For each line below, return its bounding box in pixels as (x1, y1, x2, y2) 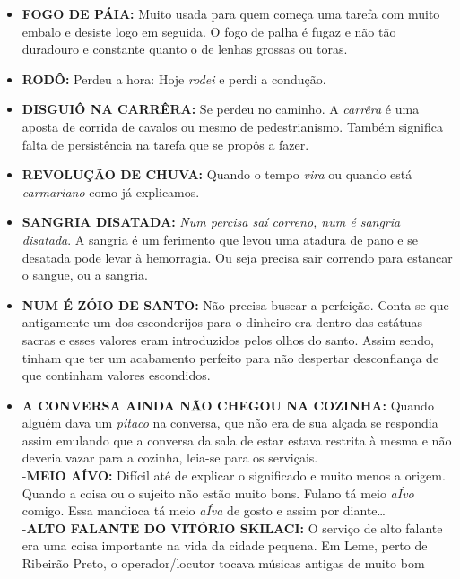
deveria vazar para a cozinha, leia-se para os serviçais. (22, 448, 318, 467)
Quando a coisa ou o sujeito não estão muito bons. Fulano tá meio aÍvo (22, 483, 414, 502)
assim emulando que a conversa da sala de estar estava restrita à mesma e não (22, 430, 452, 449)
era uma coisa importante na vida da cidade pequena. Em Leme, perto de (22, 536, 428, 555)
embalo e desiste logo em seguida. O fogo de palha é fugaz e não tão (22, 22, 396, 40)
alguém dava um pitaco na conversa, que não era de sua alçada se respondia (22, 413, 438, 432)
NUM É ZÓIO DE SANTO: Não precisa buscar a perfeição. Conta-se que (22, 295, 449, 314)
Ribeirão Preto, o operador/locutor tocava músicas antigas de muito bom (22, 554, 425, 573)
